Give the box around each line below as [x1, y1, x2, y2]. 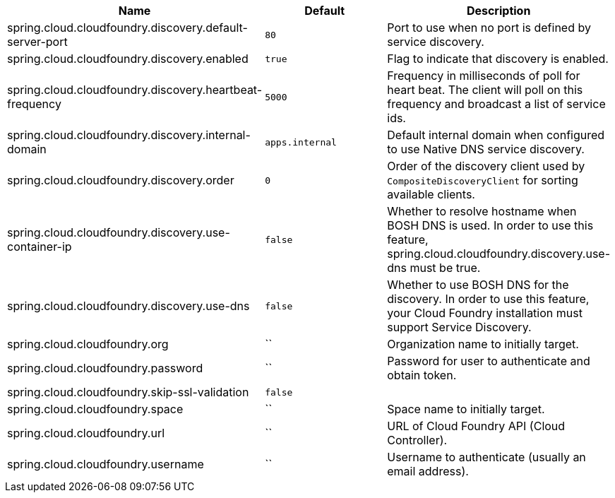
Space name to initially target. [387, 402, 545, 416]
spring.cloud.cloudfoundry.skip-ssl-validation [7, 385, 249, 399]
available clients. [387, 187, 475, 201]
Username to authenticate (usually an [387, 450, 586, 464]
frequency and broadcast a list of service [387, 97, 606, 111]
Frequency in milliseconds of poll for [387, 69, 580, 83]
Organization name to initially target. [387, 337, 579, 351]
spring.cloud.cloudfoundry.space [7, 402, 184, 416]
